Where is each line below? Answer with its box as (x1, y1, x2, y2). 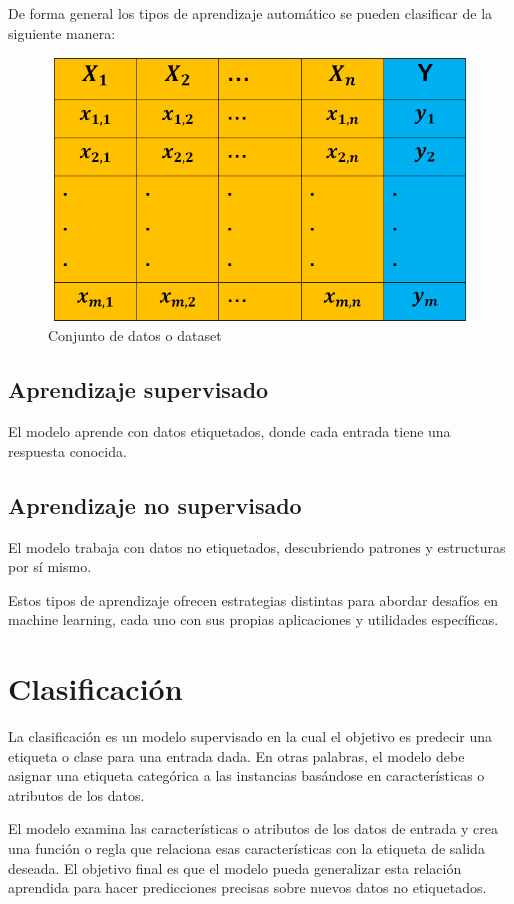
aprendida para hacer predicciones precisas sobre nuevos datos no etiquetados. (8, 877, 487, 898)
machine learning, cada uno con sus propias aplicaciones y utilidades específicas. (8, 609, 499, 630)
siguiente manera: (8, 22, 116, 43)
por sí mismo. (8, 556, 92, 577)
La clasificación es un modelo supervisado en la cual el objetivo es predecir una (8, 726, 493, 747)
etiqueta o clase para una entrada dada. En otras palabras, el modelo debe (8, 745, 465, 766)
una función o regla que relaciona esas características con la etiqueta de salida (8, 838, 485, 858)
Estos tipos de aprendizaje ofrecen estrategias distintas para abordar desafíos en (8, 589, 498, 610)
